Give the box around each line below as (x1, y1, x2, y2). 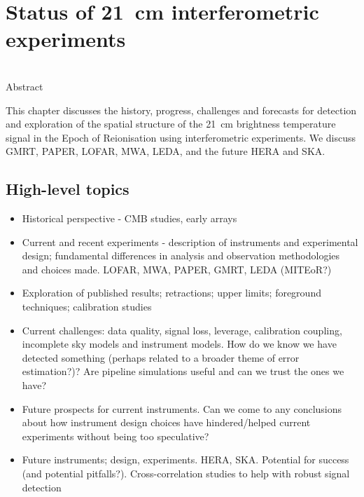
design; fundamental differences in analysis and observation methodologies (22, 248, 340, 263)
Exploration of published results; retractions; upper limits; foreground (22, 285, 321, 300)
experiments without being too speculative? (22, 428, 209, 443)
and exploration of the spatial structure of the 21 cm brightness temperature (6, 116, 336, 131)
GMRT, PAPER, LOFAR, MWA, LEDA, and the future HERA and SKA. (6, 144, 325, 158)
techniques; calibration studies (22, 299, 152, 314)
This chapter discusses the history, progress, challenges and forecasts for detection (6, 102, 357, 117)
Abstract (6, 79, 43, 93)
